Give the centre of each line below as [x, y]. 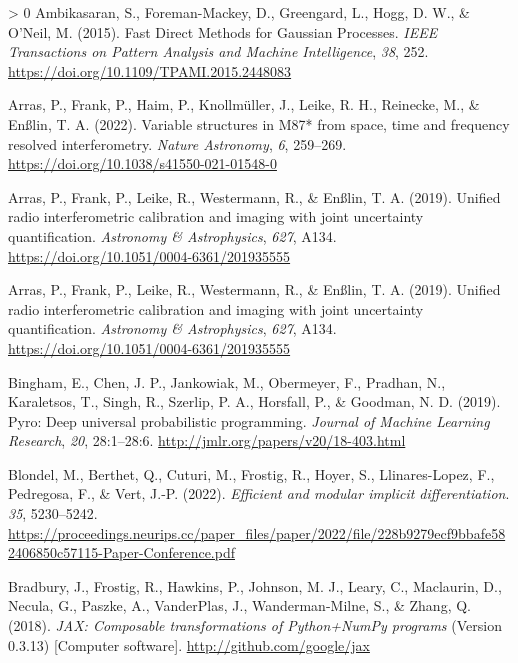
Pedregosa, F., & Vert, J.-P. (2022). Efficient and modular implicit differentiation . [259, 493]
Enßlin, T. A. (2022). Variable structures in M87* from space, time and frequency [259, 123]
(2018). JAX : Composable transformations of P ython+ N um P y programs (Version [255, 625]
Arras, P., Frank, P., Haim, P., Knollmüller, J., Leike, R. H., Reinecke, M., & [244, 104]
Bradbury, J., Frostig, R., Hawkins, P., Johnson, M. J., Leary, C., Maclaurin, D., [255, 585]
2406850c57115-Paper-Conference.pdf [122, 552]
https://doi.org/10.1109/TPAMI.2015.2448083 [150, 70]
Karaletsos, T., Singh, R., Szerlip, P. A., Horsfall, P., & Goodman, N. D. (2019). [254, 401]
